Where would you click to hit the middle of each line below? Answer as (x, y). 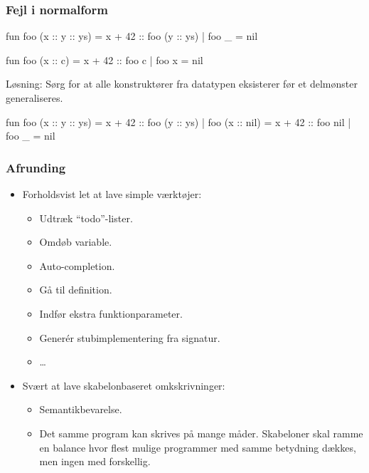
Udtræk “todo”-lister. (86, 218)
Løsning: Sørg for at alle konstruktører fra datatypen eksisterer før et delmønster (182, 84)
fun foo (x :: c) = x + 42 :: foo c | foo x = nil (105, 59)
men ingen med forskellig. (95, 461)
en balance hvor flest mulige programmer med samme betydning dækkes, (198, 447)
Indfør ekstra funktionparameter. (111, 313)
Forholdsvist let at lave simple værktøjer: (112, 194)
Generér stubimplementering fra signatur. (130, 337)
